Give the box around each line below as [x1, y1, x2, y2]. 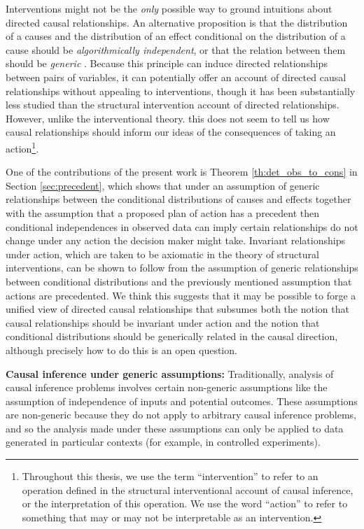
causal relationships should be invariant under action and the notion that [6, 315, 320, 330]
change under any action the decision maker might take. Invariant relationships [6, 233, 345, 248]
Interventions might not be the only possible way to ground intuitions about [6, 1, 332, 15]
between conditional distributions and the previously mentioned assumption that [6, 274, 352, 288]
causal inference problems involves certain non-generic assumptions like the [6, 380, 328, 395]
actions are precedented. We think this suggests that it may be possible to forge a [6, 288, 356, 302]
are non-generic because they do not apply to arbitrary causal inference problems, [6, 407, 357, 422]
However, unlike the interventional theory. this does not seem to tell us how [6, 111, 330, 125]
